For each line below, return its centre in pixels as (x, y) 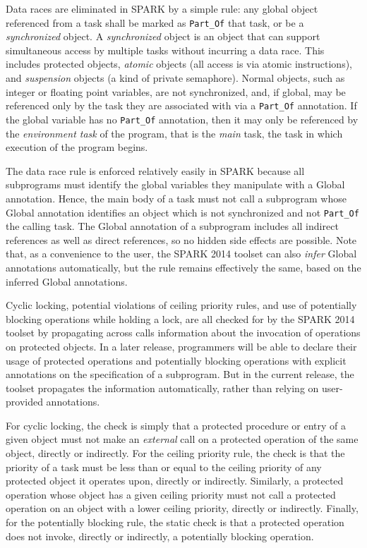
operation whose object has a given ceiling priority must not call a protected (171, 494)
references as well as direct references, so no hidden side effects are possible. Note (181, 239)
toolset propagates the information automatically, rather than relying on (162, 388)
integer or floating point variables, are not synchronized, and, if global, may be (176, 91)
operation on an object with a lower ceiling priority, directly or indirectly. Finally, (182, 508)
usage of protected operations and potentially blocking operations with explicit (176, 360)
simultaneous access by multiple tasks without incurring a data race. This (165, 50)
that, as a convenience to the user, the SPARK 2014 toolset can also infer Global (181, 254)
